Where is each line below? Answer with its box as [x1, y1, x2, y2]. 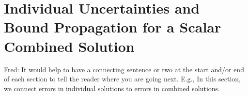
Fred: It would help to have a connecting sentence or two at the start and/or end [4, 64, 244, 74]
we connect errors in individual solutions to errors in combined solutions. [4, 83, 220, 93]
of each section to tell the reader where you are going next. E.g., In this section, [4, 74, 241, 84]
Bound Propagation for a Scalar [4, 17, 221, 37]
